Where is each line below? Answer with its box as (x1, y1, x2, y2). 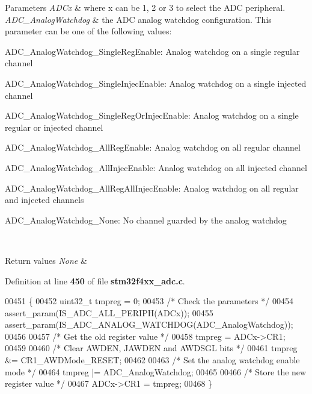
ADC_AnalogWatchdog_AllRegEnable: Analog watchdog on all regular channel (5, 141, 301, 154)
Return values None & (5, 254, 87, 266)
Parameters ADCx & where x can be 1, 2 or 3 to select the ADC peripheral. (5, 1, 286, 13)
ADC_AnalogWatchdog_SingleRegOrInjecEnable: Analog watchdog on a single (5, 109, 299, 122)
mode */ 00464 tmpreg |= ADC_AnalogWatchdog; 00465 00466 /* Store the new (5, 365, 307, 378)
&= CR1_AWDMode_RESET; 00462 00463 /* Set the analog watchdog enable (5, 354, 300, 366)
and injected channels (5, 193, 84, 206)
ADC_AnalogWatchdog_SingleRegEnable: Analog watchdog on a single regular (5, 45, 300, 57)
